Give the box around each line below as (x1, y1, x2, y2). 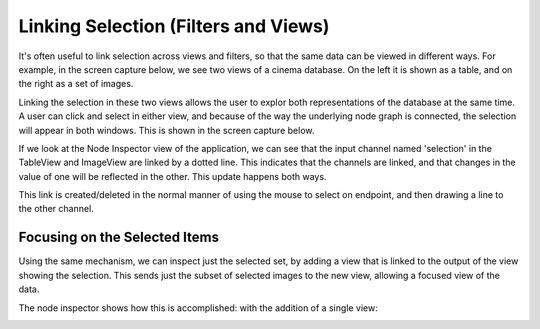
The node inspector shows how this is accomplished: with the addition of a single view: (18, 301, 379, 314)
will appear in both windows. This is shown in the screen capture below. (18, 124, 315, 136)
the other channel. (18, 203, 94, 215)
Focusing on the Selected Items (18, 229, 220, 246)
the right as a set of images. (18, 78, 134, 90)
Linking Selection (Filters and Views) (18, 15, 330, 37)
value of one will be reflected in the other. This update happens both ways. (18, 170, 327, 182)
